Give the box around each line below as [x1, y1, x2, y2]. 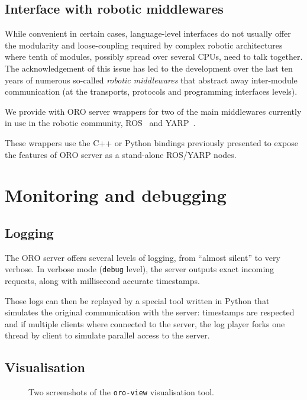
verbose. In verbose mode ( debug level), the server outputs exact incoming [5, 263, 274, 275]
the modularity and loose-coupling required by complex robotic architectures [5, 38, 283, 51]
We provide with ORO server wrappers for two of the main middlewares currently [5, 105, 302, 117]
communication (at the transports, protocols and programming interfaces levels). [5, 85, 298, 98]
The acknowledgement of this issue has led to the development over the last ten [5, 62, 293, 74]
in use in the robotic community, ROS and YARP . [5, 117, 196, 129]
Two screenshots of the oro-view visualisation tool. [28, 386, 214, 398]
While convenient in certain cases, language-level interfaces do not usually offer [5, 27, 291, 40]
